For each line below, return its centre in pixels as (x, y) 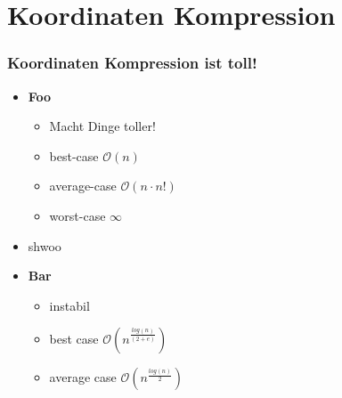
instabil (69, 305)
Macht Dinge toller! (102, 126)
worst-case (77, 215)
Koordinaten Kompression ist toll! (132, 63)
